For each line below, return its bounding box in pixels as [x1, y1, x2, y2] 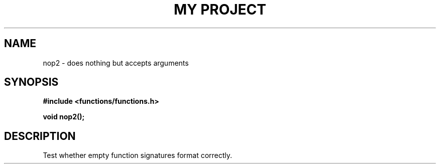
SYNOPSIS [4, 76, 59, 89]
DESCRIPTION [4, 129, 76, 142]
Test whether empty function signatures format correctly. [43, 151, 233, 160]
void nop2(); [43, 112, 85, 121]
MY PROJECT [173, 1, 267, 18]
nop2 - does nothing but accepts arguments [43, 58, 189, 67]
